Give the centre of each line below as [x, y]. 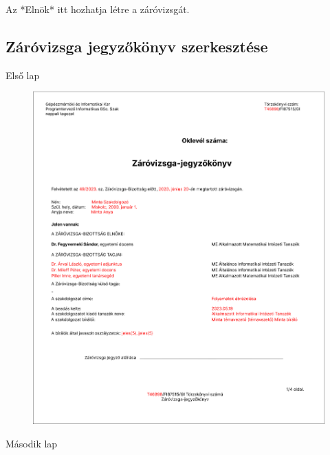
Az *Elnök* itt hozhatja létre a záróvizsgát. [98, 9]
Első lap [23, 75]
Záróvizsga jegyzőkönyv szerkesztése [137, 46]
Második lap [32, 443]
